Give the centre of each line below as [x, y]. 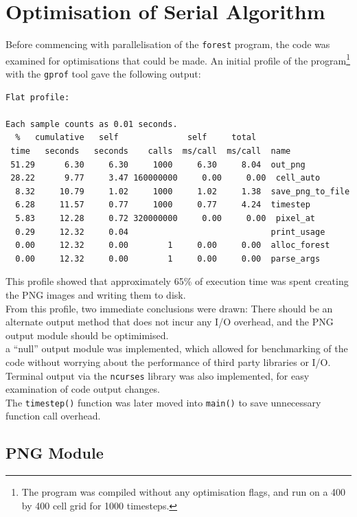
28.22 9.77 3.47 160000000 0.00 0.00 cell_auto [165, 178]
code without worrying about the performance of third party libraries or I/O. [168, 361]
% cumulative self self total [136, 138]
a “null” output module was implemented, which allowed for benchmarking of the [177, 348]
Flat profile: [38, 97]
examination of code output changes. [83, 389]
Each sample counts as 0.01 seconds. [92, 124]
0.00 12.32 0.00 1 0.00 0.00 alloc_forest [173, 245]
